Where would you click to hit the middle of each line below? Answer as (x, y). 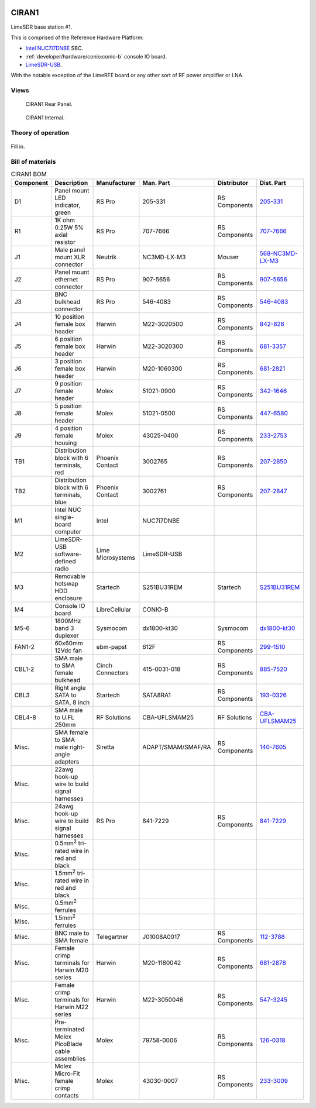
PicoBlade (68, 1044)
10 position (70, 317)
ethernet (66, 280)
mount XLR (70, 257)
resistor (65, 242)
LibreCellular (114, 610)
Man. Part (156, 183)
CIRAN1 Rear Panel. (49, 104)
